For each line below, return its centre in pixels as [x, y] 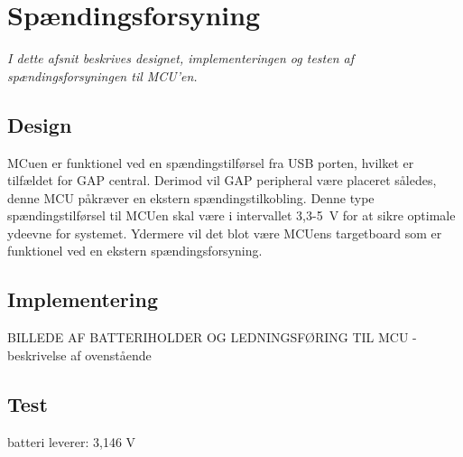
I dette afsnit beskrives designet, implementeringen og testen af [181, 58]
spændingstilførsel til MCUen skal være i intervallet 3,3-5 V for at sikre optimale [231, 215]
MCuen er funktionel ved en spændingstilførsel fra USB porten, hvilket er [211, 162]
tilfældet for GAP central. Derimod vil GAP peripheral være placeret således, [222, 180]
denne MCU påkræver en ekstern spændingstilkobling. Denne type [191, 197]
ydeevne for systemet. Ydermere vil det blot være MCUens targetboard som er [225, 233]
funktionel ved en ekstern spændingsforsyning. [135, 251]
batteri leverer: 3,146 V [72, 441]
